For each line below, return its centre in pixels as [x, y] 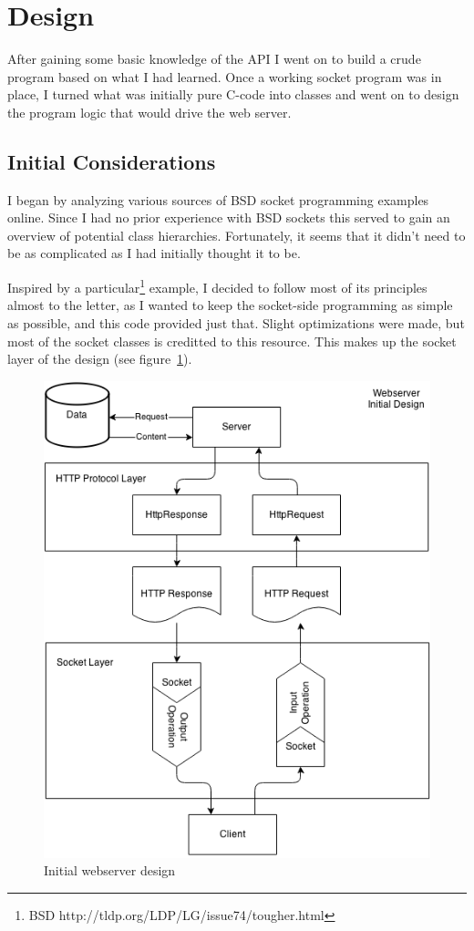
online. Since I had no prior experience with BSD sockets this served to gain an [229, 217]
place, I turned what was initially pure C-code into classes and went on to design [233, 94]
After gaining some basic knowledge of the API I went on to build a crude [214, 59]
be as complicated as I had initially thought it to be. [154, 253]
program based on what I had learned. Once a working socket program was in [225, 76]
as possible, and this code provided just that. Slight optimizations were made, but [236, 322]
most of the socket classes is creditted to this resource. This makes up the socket [232, 341]
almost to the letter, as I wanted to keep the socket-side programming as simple [230, 305]
